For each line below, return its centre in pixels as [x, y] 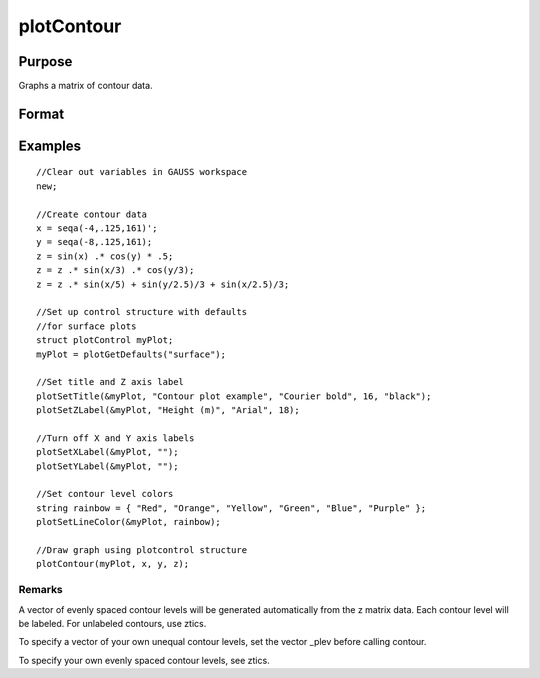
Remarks [41, 590]
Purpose [45, 61]
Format [41, 113]
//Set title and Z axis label [110, 382]
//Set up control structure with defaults [142, 312]
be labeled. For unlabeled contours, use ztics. [112, 623]
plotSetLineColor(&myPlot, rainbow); [129, 522]
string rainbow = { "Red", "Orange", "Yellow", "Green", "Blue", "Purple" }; [231, 508]
